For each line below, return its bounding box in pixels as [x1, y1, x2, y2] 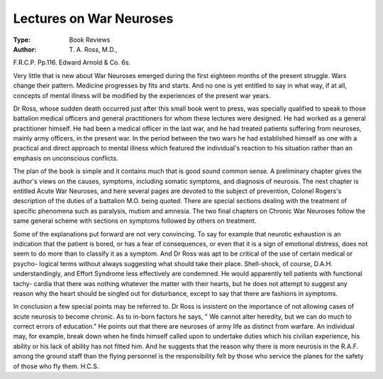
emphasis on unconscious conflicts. [13, 153, 118, 163]
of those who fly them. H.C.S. [13, 362, 99, 370]
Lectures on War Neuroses [13, 11, 174, 26]
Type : [13, 35, 31, 44]
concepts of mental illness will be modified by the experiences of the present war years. [13, 91, 271, 99]
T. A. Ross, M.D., [69, 45, 118, 53]
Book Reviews [69, 35, 111, 44]
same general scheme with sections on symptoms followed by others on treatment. [13, 216, 257, 225]
